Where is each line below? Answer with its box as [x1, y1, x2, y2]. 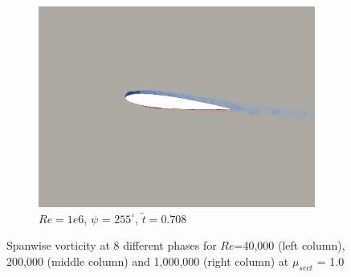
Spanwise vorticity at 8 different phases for [6, 237, 217, 254]
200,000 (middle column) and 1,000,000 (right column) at [6, 253, 289, 270]
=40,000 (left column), [234, 237, 345, 254]
